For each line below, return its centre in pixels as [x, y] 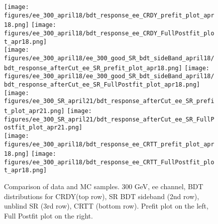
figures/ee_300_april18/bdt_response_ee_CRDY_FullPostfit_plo [109, 33]
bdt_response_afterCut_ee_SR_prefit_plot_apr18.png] [93, 68]
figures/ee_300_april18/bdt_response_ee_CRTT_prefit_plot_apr [109, 144]
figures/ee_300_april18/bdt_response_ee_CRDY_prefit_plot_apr [109, 15]
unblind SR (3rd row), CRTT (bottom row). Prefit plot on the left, [106, 206]
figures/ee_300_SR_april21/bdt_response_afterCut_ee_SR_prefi [109, 101]
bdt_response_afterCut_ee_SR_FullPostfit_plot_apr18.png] [102, 84]
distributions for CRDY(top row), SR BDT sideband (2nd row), [102, 196]
